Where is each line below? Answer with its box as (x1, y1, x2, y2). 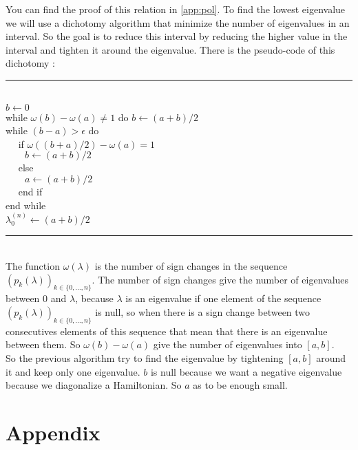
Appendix (6, 418, 101, 446)
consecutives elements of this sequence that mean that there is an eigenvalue (6, 323, 328, 338)
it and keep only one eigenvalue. (6, 364, 140, 378)
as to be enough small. (193, 378, 288, 392)
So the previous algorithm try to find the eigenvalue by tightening (6, 350, 284, 365)
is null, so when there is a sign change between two (95, 304, 310, 319)
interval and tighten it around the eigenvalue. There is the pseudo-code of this (6, 42, 335, 56)
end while (6, 197, 46, 212)
